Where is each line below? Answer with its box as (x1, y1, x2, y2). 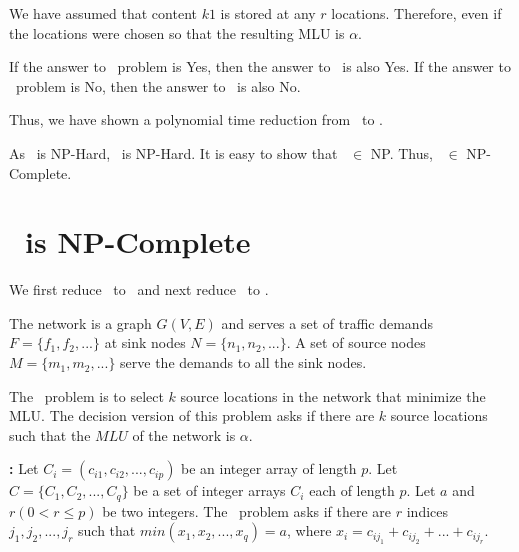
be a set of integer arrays (133, 480, 286, 501)
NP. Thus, (370, 142, 433, 163)
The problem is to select (9, 385, 164, 406)
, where (286, 520, 332, 541)
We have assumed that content (9, 3, 197, 23)
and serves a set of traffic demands (221, 312, 433, 333)
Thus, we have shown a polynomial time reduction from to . (9, 109, 383, 130)
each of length (309, 480, 395, 501)
